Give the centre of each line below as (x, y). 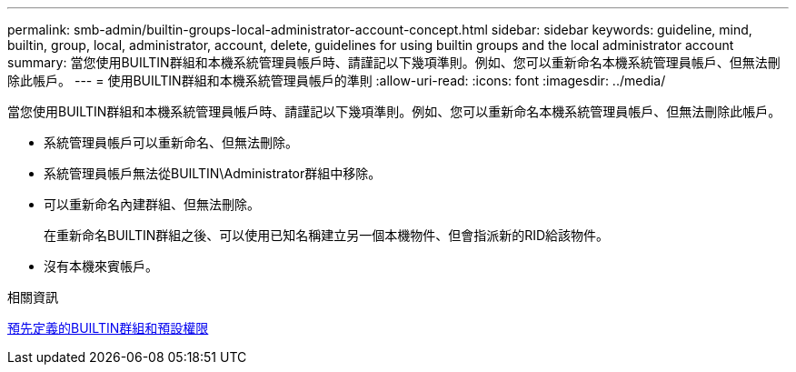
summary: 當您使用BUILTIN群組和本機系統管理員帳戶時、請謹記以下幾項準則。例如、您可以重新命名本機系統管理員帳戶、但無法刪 (394, 62)
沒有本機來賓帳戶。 (101, 266)
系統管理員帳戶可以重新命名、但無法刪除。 (171, 142)
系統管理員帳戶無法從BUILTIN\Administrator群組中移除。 (213, 173)
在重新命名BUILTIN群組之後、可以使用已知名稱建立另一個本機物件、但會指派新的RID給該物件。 (327, 235)
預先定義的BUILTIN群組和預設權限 (108, 328)
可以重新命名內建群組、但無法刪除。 (152, 204)
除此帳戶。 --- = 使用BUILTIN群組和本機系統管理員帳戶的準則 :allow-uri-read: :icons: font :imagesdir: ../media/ (337, 80)
